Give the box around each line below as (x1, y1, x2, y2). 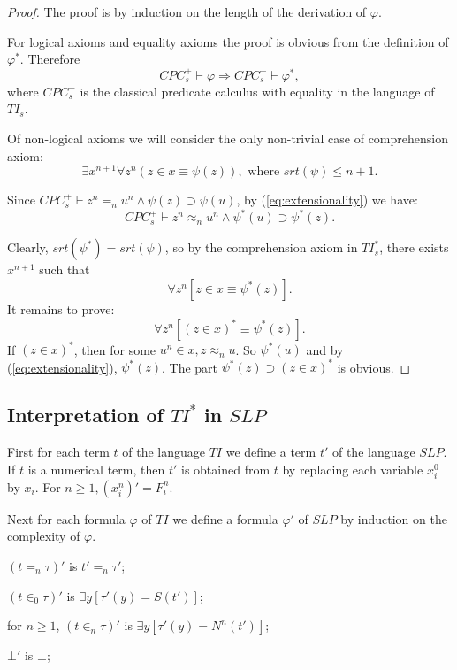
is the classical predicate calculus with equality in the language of (80, 81, 435, 100)
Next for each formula (7, 509, 126, 528)
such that (39, 260, 90, 279)
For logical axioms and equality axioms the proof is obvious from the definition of (7, 32, 449, 50)
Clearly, (7, 238, 49, 257)
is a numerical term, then (27, 459, 165, 478)
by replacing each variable (282, 459, 423, 478)
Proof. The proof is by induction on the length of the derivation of (7, 3, 367, 20)
